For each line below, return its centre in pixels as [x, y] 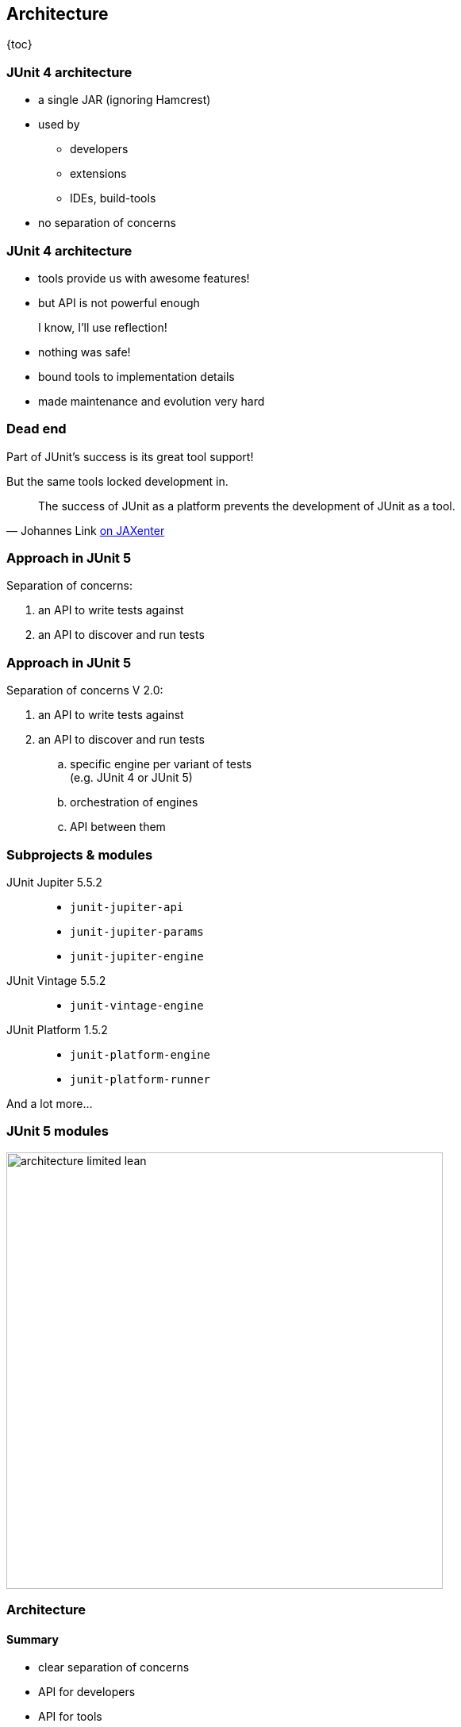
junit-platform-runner [140, 1079]
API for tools [70, 1717]
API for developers [87, 1692]
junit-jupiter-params [137, 931]
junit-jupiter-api [127, 907]
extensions [98, 174]
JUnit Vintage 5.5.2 [56, 980]
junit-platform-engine [140, 1054]
